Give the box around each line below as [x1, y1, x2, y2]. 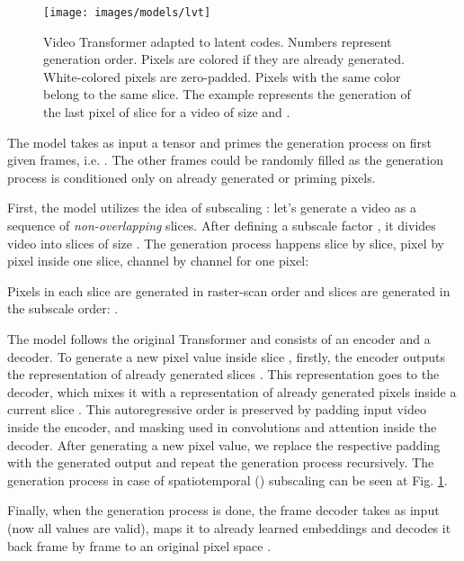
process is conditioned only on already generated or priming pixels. [7, 167, 376, 186]
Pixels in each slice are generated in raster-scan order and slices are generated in [7, 281, 451, 300]
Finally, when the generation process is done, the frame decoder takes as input [7, 501, 440, 520]
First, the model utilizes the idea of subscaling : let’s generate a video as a [7, 198, 416, 217]
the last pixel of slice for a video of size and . [43, 103, 290, 122]
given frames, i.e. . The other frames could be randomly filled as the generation [7, 150, 443, 169]
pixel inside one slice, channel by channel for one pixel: [7, 251, 309, 270]
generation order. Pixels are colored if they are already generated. [43, 50, 405, 68]
